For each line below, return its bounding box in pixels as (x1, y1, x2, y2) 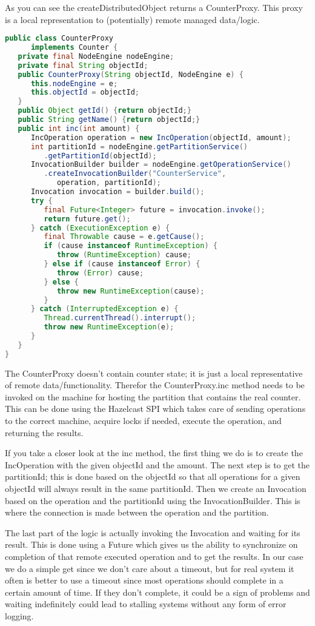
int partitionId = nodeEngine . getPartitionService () (30, 142, 248, 151)
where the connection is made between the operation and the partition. (5, 506, 269, 519)
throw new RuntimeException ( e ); (44, 323, 174, 332)
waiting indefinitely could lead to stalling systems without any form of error (5, 597, 287, 610)
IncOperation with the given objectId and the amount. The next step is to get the (5, 458, 310, 471)
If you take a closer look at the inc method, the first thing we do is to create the (5, 446, 303, 459)
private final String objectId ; (18, 61, 148, 70)
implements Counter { (30, 43, 118, 52)
